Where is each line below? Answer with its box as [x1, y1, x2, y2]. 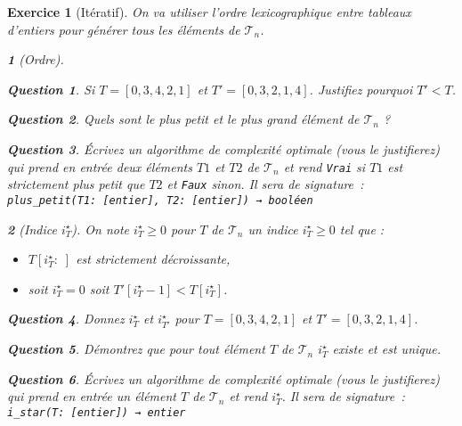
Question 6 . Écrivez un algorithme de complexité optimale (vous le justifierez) [7, 369, 440, 388]
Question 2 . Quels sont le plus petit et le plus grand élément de [7, 110, 360, 128]
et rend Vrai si [283, 157, 366, 176]
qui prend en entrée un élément [7, 387, 177, 406]
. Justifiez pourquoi [309, 79, 413, 98]
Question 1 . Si [7, 79, 95, 98]
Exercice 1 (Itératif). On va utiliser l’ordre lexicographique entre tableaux [7, 3, 411, 20]
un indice [247, 219, 298, 238]
